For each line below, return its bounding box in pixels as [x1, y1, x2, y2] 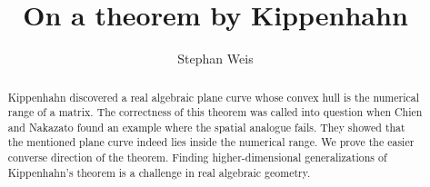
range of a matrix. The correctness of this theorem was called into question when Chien [7, 104, 423, 120]
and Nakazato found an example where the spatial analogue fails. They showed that [7, 119, 405, 134]
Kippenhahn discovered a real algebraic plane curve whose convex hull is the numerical [7, 89, 419, 104]
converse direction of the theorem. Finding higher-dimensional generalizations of [7, 150, 387, 165]
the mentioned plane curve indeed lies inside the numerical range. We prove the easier [7, 134, 415, 150]
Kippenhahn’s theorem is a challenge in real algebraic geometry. [7, 164, 311, 180]
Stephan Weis [177, 49, 254, 68]
